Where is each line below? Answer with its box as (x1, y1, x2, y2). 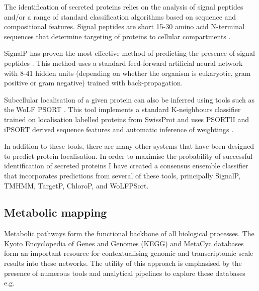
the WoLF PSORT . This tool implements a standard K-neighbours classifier (4, 104, 241, 115)
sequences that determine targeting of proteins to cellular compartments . (4, 31, 231, 41)
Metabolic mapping (4, 205, 107, 220)
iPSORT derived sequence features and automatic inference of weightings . (4, 124, 234, 134)
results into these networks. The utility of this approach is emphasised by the (4, 258, 242, 268)
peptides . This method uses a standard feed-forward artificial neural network (4, 57, 243, 68)
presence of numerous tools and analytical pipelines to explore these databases (4, 267, 245, 278)
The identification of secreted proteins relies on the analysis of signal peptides (4, 2, 243, 12)
